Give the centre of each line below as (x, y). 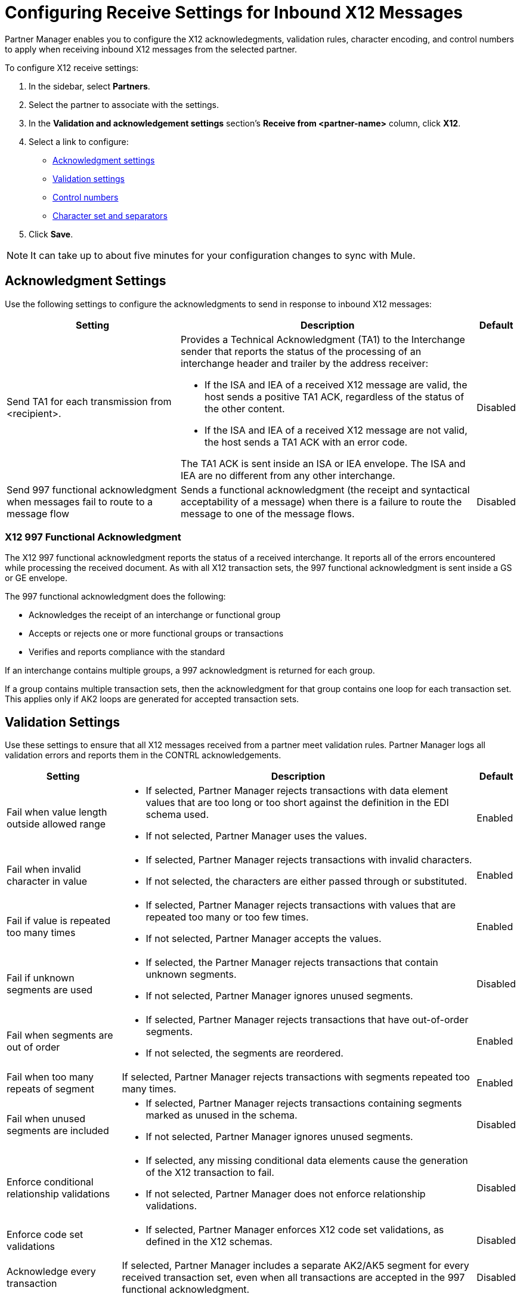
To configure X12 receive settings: (72, 67)
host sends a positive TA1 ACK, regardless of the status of (335, 396)
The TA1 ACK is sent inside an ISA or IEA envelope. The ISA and (323, 463)
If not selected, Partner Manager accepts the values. (264, 939)
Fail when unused (46, 1119)
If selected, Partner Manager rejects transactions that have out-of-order (307, 1020)
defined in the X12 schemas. (209, 1242)
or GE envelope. (36, 578)
